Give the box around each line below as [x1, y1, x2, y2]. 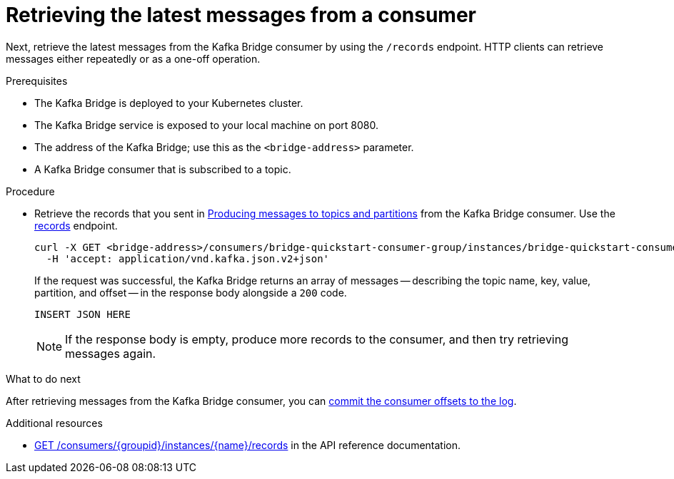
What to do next [6, 372, 81, 385]
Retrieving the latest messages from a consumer [6, 3, 476, 27]
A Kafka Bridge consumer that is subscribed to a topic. [34, 163, 291, 175]
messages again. [65, 346, 156, 361]
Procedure [6, 185, 55, 197]
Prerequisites [6, 74, 68, 87]
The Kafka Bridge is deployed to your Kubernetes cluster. [34, 96, 303, 109]
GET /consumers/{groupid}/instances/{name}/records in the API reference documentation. [34, 438, 461, 451]
